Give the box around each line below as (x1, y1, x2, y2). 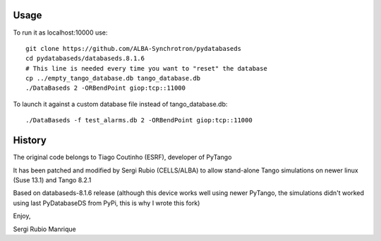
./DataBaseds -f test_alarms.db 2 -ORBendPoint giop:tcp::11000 (25, 117, 253, 124)
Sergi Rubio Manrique (13, 225, 77, 233)
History (13, 134, 47, 146)
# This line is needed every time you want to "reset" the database (25, 64, 267, 72)
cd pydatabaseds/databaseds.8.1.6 (25, 54, 145, 63)
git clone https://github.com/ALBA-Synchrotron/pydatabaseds (25, 45, 241, 52)
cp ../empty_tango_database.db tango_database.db (25, 74, 201, 83)
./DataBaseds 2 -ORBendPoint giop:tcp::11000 (25, 84, 186, 92)
